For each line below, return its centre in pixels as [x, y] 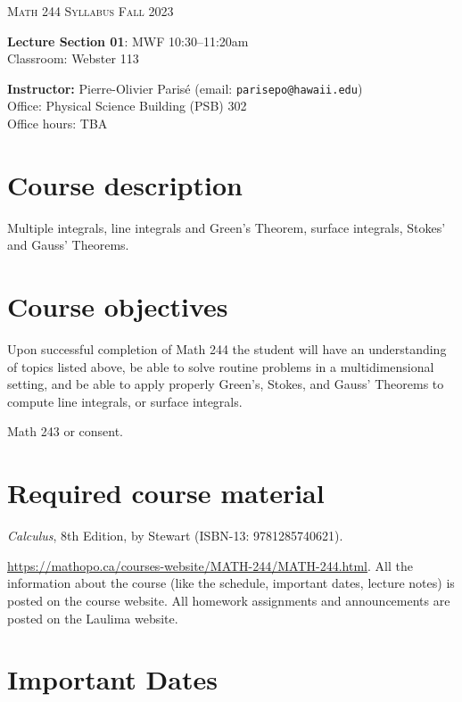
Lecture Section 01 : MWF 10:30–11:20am [128, 41]
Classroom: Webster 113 [73, 58]
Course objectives [118, 306]
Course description [125, 184]
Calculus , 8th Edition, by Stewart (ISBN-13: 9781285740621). [175, 536]
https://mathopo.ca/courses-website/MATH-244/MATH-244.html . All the [210, 565]
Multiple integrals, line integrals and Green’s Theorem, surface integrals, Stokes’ [227, 227]
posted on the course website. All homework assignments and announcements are [229, 600]
